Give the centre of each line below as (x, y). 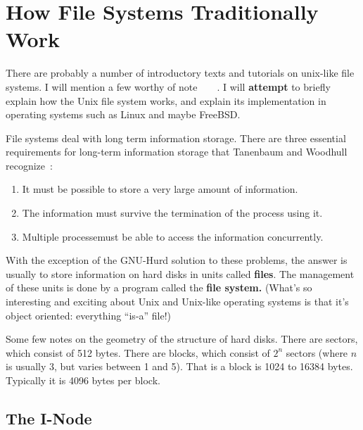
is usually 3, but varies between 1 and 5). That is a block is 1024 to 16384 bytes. (179, 366)
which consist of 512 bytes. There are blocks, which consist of (138, 352)
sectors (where (317, 352)
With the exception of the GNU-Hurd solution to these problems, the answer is (177, 260)
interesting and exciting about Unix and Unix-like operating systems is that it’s (177, 302)
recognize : (29, 165)
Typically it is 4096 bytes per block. (83, 380)
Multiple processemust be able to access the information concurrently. (173, 236)
